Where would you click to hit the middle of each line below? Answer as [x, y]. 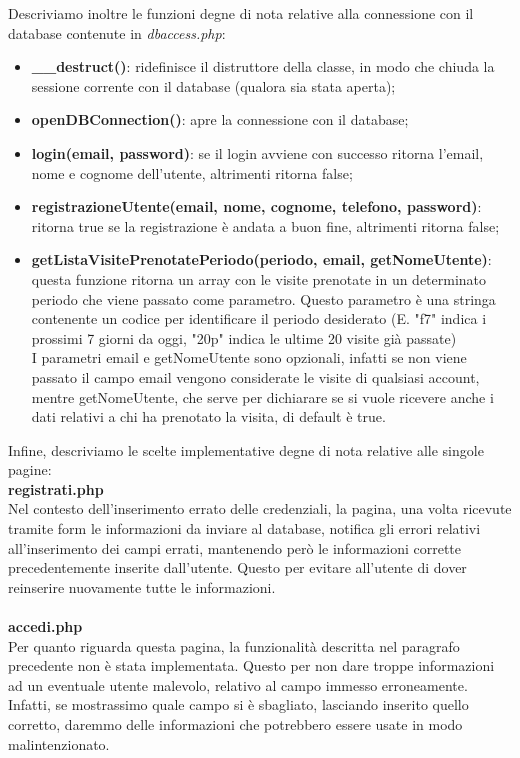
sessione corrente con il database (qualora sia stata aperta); [213, 85]
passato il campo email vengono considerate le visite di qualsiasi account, [255, 376]
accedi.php [45, 626]
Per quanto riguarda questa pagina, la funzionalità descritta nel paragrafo [234, 645]
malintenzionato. [59, 743]
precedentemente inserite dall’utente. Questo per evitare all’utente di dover [237, 567]
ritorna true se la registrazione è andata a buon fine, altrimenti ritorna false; [265, 225]
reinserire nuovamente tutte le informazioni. [142, 586]
